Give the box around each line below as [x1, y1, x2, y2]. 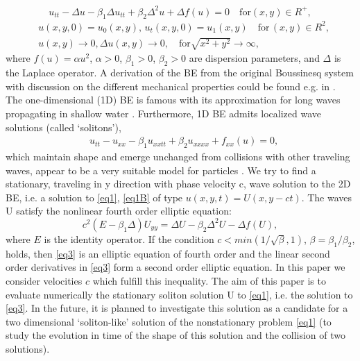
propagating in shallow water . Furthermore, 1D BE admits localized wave [6, 106, 321, 120]
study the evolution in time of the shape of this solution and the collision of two [6, 328, 346, 342]
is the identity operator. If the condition [44, 231, 214, 246]
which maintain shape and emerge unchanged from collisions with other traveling [6, 149, 350, 163]
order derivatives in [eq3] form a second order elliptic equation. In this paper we [6, 260, 345, 274]
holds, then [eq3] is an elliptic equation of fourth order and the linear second [6, 246, 330, 260]
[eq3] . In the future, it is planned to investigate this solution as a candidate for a [6, 301, 348, 315]
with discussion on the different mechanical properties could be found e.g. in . [6, 78, 336, 93]
